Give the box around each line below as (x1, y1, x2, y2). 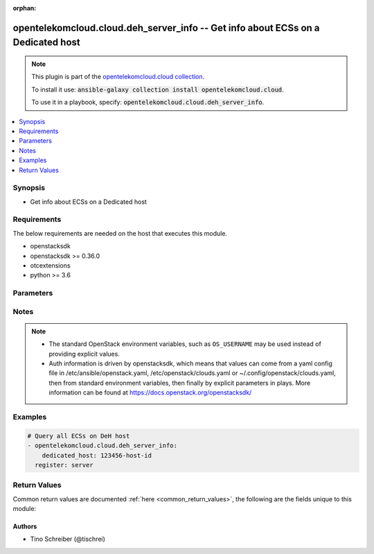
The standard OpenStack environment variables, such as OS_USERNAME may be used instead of (48, 340, 321, 348)
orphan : (12, 4, 37, 12)
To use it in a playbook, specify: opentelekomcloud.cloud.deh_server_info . (31, 98, 265, 107)
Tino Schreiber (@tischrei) (30, 535, 105, 544)
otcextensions (30, 261, 71, 270)
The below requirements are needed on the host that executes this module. (12, 229, 228, 237)
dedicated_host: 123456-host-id (42, 451, 152, 459)
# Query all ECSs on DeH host (27, 432, 130, 440)
